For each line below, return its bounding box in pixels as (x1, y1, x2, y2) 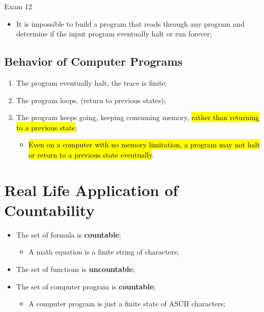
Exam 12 (4, 1, 32, 11)
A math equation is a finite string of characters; (28, 246, 179, 257)
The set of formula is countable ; (16, 229, 121, 240)
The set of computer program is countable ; (16, 281, 156, 291)
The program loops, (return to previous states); (16, 94, 166, 105)
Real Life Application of (4, 179, 178, 200)
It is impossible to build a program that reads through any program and (16, 18, 244, 29)
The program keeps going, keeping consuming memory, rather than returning (16, 112, 259, 123)
